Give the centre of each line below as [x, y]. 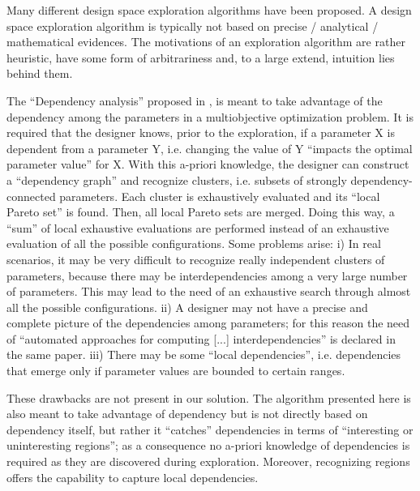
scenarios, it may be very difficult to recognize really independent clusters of [196, 259]
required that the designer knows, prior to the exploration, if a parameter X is [201, 132]
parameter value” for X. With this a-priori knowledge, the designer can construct [208, 164]
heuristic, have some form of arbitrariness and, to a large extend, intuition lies [201, 57]
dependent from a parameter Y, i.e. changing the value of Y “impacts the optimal [210, 148]
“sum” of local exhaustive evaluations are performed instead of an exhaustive [198, 227]
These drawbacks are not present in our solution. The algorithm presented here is [209, 397]
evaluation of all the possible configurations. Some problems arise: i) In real [194, 243]
